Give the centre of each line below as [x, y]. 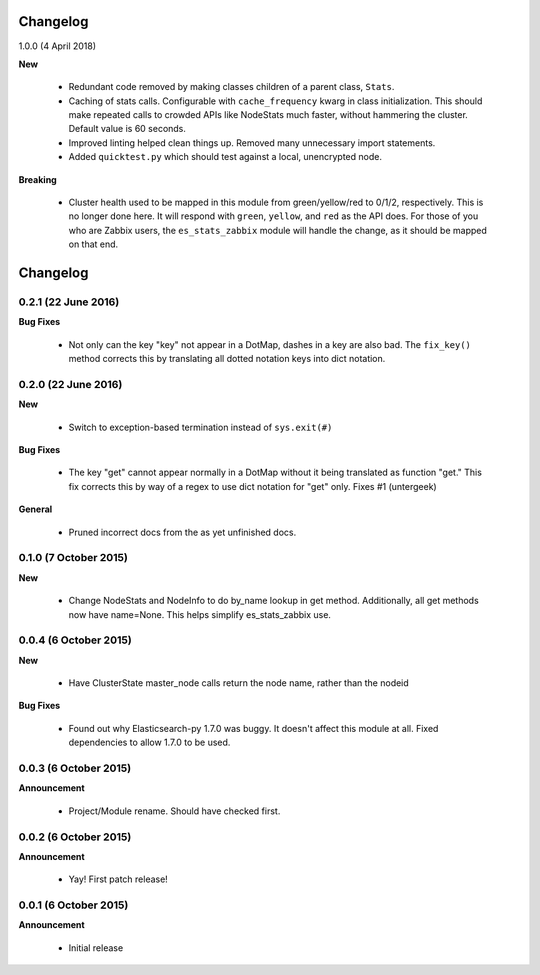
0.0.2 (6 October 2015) [75, 837]
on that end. [93, 244]
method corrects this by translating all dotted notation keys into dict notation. [227, 359]
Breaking [37, 179]
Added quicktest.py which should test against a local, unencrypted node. [225, 157]
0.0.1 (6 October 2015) [73, 905]
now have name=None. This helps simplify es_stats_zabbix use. [200, 614]
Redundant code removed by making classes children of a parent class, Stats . [231, 87]
